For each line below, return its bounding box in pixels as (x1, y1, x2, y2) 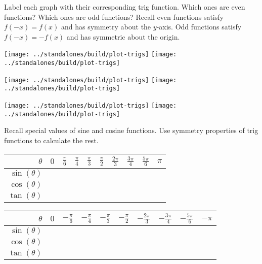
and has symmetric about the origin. (66, 31, 180, 42)
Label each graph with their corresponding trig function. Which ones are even (4, 2, 245, 12)
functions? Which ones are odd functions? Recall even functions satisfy (4, 11, 224, 22)
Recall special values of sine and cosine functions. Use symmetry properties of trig (4, 125, 258, 136)
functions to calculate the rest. (4, 135, 99, 145)
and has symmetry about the (61, 21, 151, 32)
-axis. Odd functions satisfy (156, 21, 242, 32)
